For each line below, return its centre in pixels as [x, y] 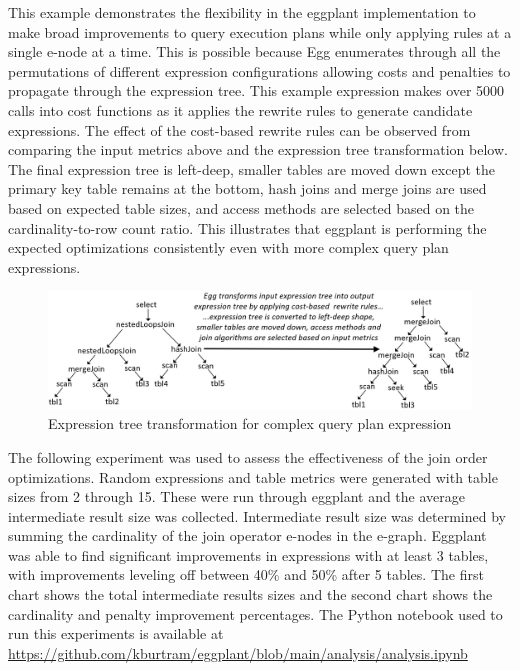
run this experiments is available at [116, 633]
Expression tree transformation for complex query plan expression [250, 423]
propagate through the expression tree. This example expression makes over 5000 [256, 90]
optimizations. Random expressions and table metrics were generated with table [253, 476]
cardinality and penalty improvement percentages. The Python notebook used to [255, 613]
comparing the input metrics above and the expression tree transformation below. [258, 149]
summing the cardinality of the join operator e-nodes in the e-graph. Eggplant [247, 535]
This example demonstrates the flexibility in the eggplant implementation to [242, 12]
